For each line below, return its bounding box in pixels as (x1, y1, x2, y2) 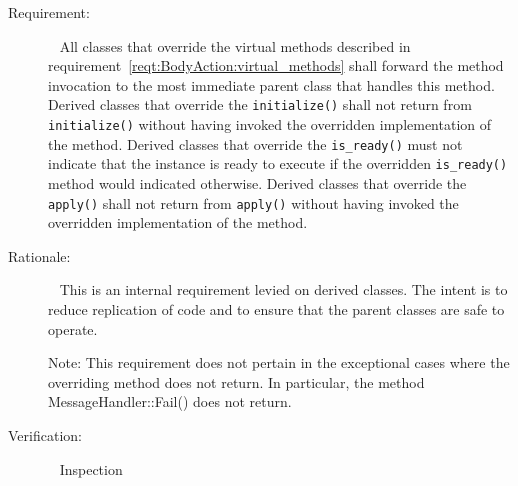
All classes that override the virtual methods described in (59, 35, 411, 56)
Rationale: (8, 245, 71, 266)
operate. (48, 318, 98, 339)
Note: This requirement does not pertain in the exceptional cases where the (48, 352, 510, 373)
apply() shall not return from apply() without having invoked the (48, 192, 459, 213)
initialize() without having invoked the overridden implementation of (48, 114, 492, 135)
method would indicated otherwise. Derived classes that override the (48, 173, 467, 193)
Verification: (8, 425, 82, 445)
